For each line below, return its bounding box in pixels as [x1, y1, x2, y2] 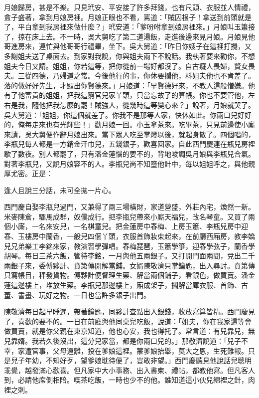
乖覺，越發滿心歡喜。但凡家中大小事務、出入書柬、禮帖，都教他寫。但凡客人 [4, 365, 255, 375]
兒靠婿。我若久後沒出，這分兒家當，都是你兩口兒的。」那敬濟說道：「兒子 [4, 336, 241, 346]
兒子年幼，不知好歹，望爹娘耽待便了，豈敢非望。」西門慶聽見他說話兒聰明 [10, 355, 252, 366]
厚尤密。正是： [4, 168, 53, 179]
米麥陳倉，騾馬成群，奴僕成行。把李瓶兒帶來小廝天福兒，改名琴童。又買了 [4, 211, 248, 221]
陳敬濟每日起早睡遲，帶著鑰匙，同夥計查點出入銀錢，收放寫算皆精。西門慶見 [4, 306, 255, 317]
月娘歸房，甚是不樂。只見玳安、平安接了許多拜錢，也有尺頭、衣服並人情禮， [4, 2, 255, 12]
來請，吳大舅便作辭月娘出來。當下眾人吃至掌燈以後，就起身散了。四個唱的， [4, 129, 255, 139]
